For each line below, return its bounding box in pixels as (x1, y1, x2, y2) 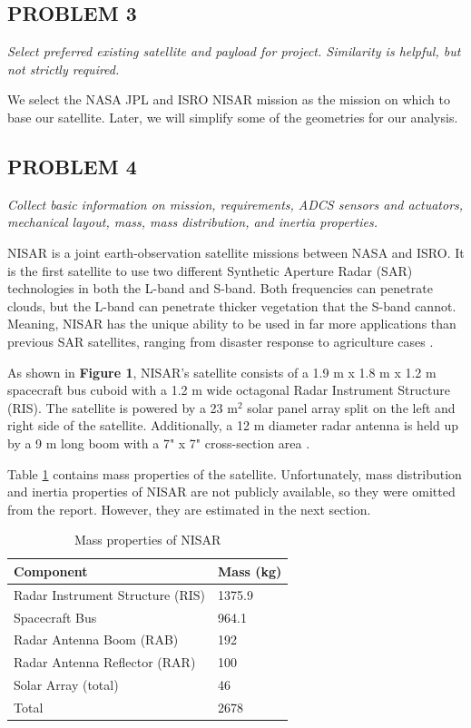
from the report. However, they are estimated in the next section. (7, 499, 371, 518)
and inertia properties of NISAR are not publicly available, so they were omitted (7, 482, 456, 501)
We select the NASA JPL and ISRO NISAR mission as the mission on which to (7, 90, 450, 109)
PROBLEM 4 (7, 152, 137, 180)
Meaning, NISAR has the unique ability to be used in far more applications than (7, 314, 456, 333)
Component (14, 561, 88, 580)
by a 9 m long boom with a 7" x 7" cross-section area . (7, 433, 310, 452)
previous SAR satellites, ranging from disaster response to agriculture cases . (7, 331, 434, 350)
